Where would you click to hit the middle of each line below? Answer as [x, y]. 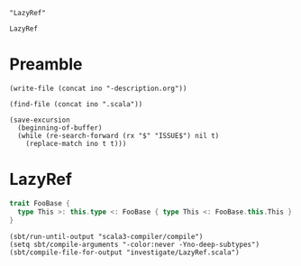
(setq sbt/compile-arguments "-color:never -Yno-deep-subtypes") [134, 244]
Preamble [46, 64]
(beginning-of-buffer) [60, 128]
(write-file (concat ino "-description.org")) [98, 88]
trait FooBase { [40, 203]
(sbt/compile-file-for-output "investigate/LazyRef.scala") [125, 252]
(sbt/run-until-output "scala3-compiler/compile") [106, 236]
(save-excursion [40, 120]
